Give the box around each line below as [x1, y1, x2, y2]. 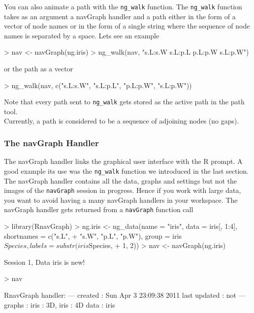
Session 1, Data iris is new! [4, 256, 85, 267]
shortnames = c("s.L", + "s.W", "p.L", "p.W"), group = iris [4, 230, 182, 241]
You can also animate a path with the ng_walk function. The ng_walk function [4, 1, 242, 11]
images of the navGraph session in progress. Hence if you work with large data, [4, 185, 241, 195]
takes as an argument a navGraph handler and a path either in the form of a [4, 11, 236, 21]
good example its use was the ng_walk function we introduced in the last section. [4, 165, 249, 176]
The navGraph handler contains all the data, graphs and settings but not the [4, 175, 237, 186]
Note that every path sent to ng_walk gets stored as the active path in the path [4, 96, 245, 107]
